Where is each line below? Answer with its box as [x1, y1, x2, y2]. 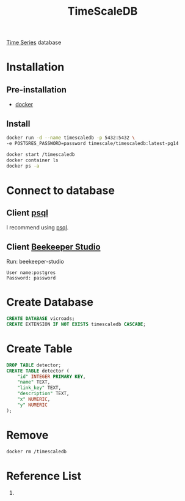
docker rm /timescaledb [6, 448, 67, 455]
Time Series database [6, 39, 62, 46]
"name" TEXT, [17, 379, 51, 385]
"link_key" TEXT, [17, 385, 62, 391]
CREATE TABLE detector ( [6, 368, 70, 374]
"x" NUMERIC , [17, 396, 51, 403]
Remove [6, 428, 49, 442]
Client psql [6, 207, 49, 218]
